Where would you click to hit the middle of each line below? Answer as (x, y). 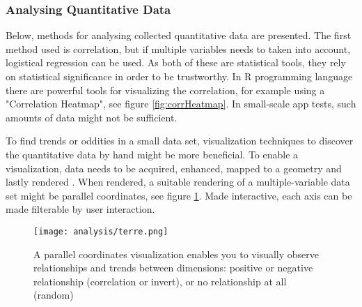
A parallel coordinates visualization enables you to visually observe (176, 254)
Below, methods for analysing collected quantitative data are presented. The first (179, 35)
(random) (54, 295)
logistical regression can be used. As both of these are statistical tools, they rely (176, 62)
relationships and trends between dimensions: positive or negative (173, 268)
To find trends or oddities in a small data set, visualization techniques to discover (180, 141)
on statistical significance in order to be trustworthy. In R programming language (179, 76)
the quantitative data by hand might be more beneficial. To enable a (152, 154)
